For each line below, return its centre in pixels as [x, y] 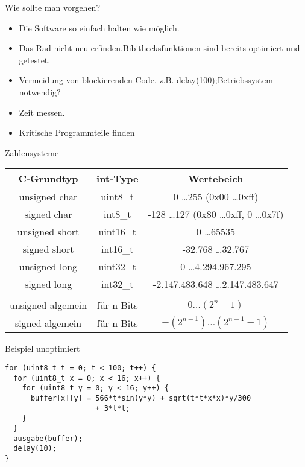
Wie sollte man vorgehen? [52, 7]
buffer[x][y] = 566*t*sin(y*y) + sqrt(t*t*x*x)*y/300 [141, 398]
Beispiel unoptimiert [42, 348]
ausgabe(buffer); [48, 438]
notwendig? [40, 91]
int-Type [118, 179]
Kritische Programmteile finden [77, 132]
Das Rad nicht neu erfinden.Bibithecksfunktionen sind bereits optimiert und [159, 48]
